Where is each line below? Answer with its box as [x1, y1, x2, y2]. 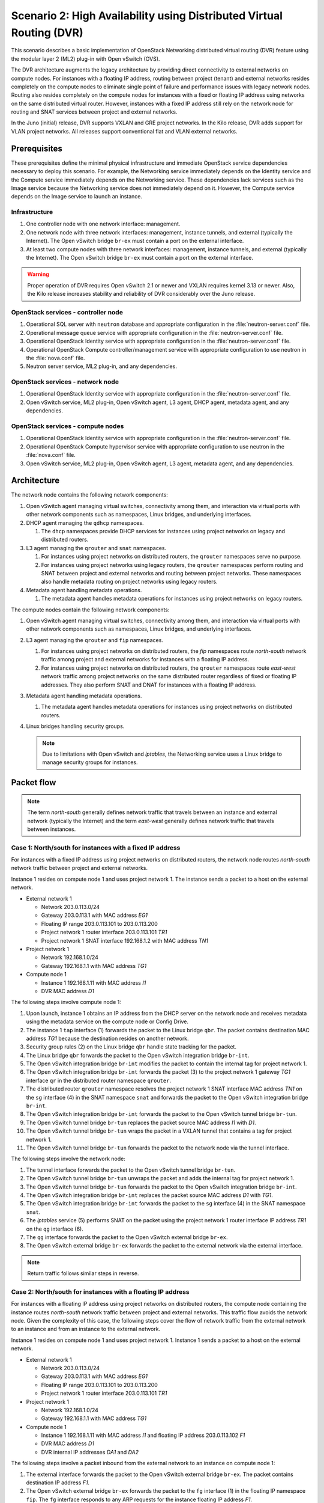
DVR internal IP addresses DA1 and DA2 [41, 1448, 139, 1456]
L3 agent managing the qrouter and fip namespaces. [26, 636, 163, 643]
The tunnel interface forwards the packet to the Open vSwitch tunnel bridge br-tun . [26, 1166, 236, 1174]
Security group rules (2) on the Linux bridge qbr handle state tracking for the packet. [26, 1043, 237, 1050]
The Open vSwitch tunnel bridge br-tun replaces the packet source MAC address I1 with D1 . [26, 1119, 256, 1126]
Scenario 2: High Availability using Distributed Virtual [11, 9, 283, 22]
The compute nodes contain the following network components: [11, 606, 170, 613]
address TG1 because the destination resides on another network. [26, 1035, 189, 1042]
